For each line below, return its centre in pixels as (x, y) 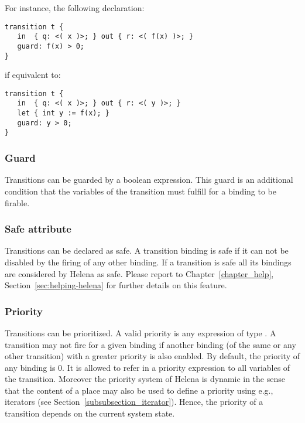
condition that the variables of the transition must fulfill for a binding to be (140, 191)
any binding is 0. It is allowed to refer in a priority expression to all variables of (148, 367)
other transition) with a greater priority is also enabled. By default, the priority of (152, 356)
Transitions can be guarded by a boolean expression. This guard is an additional (149, 180)
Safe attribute (38, 229)
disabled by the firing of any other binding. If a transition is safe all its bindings (148, 262)
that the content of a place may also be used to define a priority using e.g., (139, 390)
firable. (17, 202)
